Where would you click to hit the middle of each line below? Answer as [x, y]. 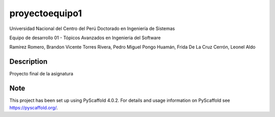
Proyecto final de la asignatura [41, 74]
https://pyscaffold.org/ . [34, 107]
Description [29, 62]
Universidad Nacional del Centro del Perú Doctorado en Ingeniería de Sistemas [92, 28]
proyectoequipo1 [46, 13]
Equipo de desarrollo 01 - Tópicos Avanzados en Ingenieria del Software [85, 38]
